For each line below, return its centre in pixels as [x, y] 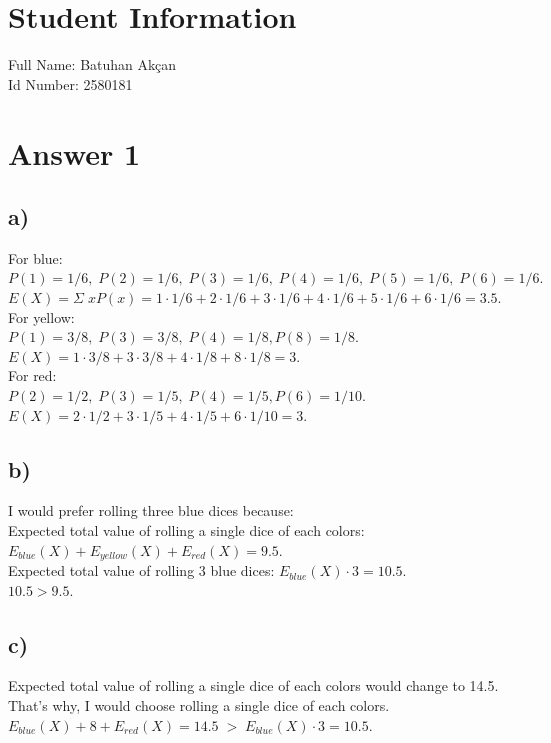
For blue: [35, 257]
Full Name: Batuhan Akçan [92, 64]
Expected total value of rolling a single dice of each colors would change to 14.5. [253, 685]
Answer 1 [74, 152]
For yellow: [41, 316]
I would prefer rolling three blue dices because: [151, 510]
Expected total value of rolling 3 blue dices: [141, 570]
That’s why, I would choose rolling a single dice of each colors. [199, 705]
